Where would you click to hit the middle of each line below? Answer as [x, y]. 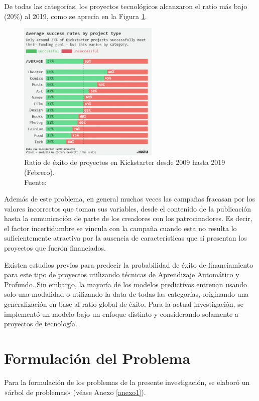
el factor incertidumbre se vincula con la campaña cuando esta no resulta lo [120, 228]
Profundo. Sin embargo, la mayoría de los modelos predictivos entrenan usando [126, 284]
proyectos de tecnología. [41, 324]
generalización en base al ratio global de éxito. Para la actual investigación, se [124, 304]
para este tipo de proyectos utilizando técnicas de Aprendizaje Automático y [122, 274]
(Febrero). [39, 172]
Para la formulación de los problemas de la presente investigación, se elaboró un [127, 382]
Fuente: [35, 182]
